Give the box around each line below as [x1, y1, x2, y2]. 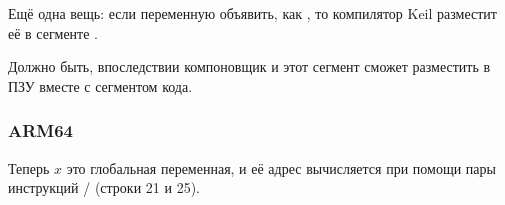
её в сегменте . [8, 22, 98, 43]
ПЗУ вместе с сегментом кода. [8, 75, 193, 96]
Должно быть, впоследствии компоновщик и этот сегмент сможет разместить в [8, 56, 491, 77]
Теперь [8, 157, 50, 178]
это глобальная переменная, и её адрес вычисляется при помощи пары [66, 157, 496, 178]
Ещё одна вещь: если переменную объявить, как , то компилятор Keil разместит [8, 3, 497, 23]
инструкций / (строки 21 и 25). [8, 177, 200, 198]
